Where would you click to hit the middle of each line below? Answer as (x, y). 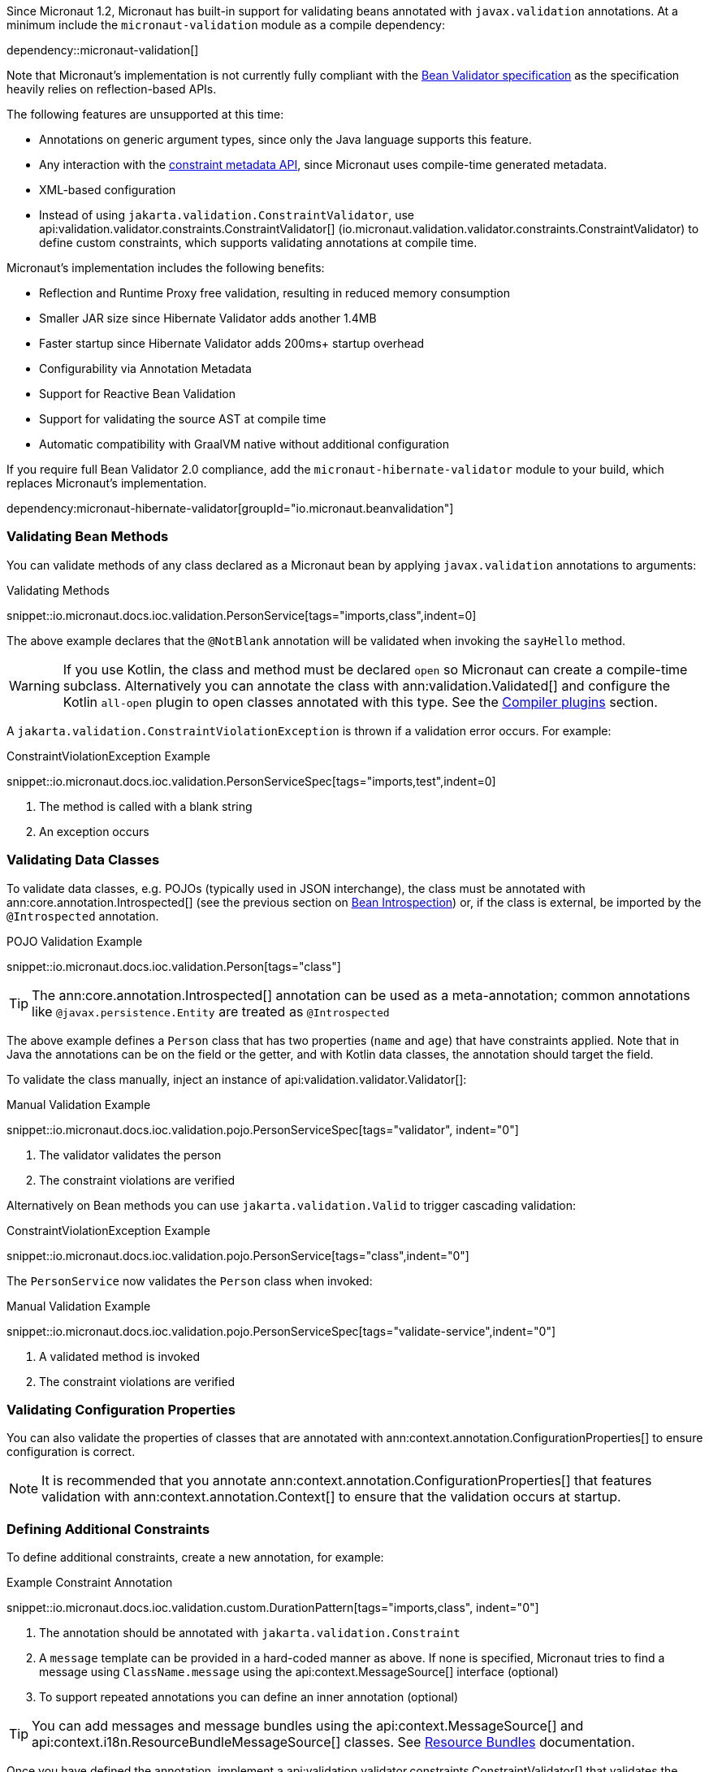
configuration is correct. (71, 1452)
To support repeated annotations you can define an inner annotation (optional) (249, 1697)
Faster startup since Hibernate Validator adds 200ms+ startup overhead (232, 343)
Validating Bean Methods (88, 537)
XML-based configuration (108, 190)
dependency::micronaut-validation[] (103, 50)
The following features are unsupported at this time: (145, 114)
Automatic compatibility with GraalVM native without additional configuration (244, 444)
